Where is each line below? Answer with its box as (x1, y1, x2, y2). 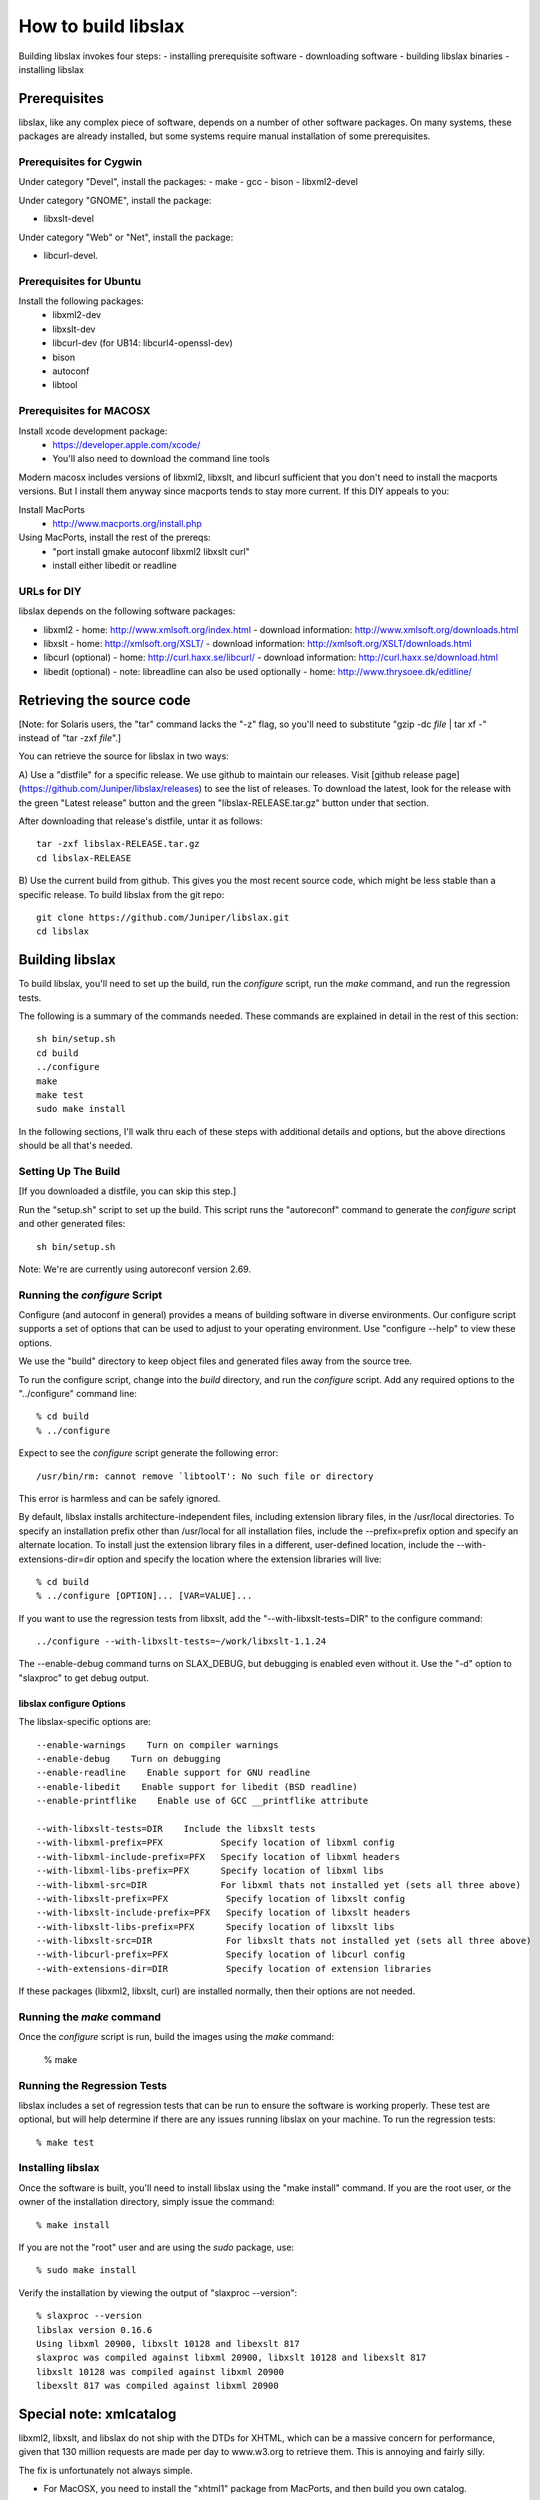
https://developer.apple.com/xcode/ (52, 438, 201, 450)
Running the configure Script (18, 1288, 163, 1302)
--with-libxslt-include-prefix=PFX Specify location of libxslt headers (36, 1907, 411, 1919)
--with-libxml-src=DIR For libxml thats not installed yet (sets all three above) (36, 1879, 522, 1890)
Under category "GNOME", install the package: (18, 194, 212, 206)
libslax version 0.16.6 (36, 2324, 153, 2335)
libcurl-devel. (43, 249, 99, 261)
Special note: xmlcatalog (18, 2405, 177, 2422)
